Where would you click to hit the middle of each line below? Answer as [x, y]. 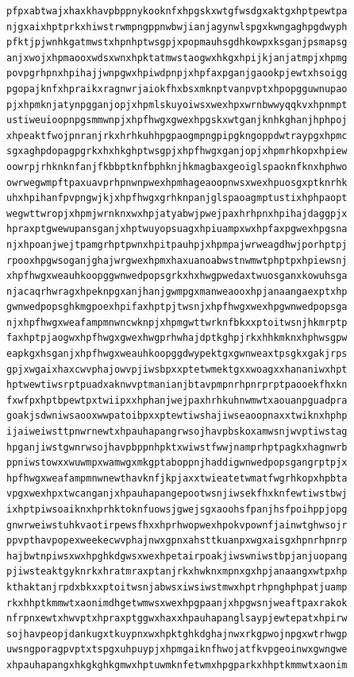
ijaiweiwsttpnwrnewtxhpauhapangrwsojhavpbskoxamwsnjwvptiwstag [177, 432]
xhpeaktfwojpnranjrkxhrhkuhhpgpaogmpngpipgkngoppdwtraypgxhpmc [177, 135]
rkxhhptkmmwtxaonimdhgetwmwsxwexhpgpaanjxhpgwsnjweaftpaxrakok [177, 603]
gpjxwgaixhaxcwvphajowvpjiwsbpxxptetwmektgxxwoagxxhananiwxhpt [177, 369]
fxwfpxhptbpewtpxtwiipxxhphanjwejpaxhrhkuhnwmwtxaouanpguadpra [177, 400]
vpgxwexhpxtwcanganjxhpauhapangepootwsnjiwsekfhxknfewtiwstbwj [177, 494]
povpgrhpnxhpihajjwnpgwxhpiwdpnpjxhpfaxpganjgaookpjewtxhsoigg [177, 74]
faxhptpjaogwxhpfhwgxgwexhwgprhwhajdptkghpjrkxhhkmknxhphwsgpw [177, 338]
